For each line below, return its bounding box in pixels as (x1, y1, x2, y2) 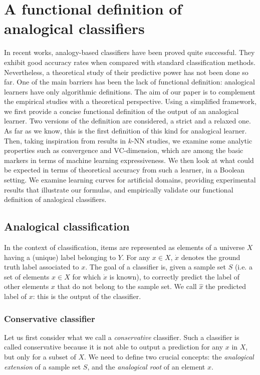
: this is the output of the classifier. (33, 290, 141, 301)
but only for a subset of (4, 351, 76, 361)
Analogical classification (4, 218, 130, 234)
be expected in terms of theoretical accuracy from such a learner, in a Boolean (4, 164, 245, 175)
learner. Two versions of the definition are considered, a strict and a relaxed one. (4, 115, 251, 126)
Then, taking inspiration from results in (4, 135, 126, 145)
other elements (4, 281, 49, 291)
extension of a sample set (4, 361, 81, 371)
